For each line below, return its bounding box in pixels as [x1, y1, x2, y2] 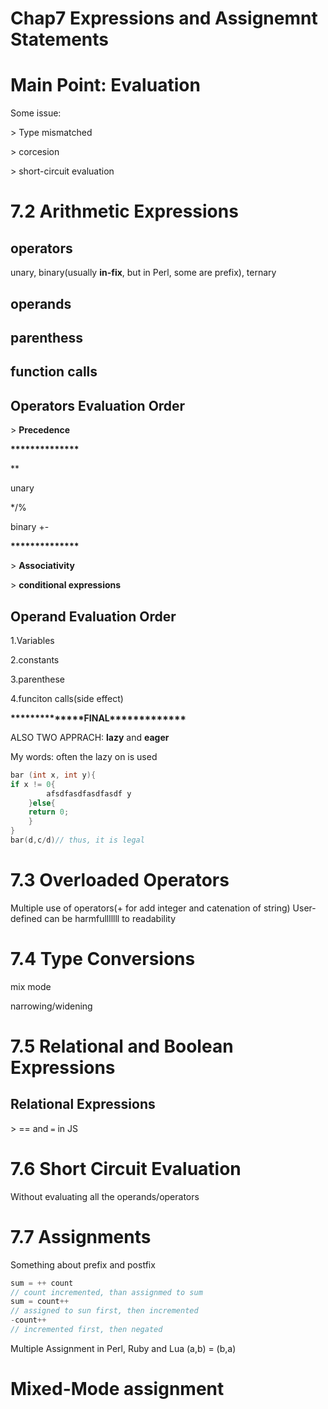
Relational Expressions [10, 1096, 156, 1113]
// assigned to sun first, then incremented [10, 1306, 199, 1316]
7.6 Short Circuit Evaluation [10, 1157, 242, 1180]
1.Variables [10, 634, 55, 646]
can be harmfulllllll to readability [44, 912, 177, 924]
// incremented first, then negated [10, 1325, 163, 1335]
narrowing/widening [10, 1000, 93, 1012]
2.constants [10, 653, 60, 666]
